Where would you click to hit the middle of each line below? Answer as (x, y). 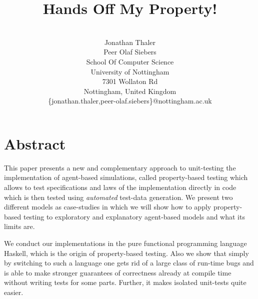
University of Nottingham (130, 71)
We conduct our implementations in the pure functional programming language (125, 243)
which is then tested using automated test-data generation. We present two (118, 197)
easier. (14, 292)
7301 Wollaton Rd (130, 81)
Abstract (35, 143)
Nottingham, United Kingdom (130, 91)
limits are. (19, 226)
